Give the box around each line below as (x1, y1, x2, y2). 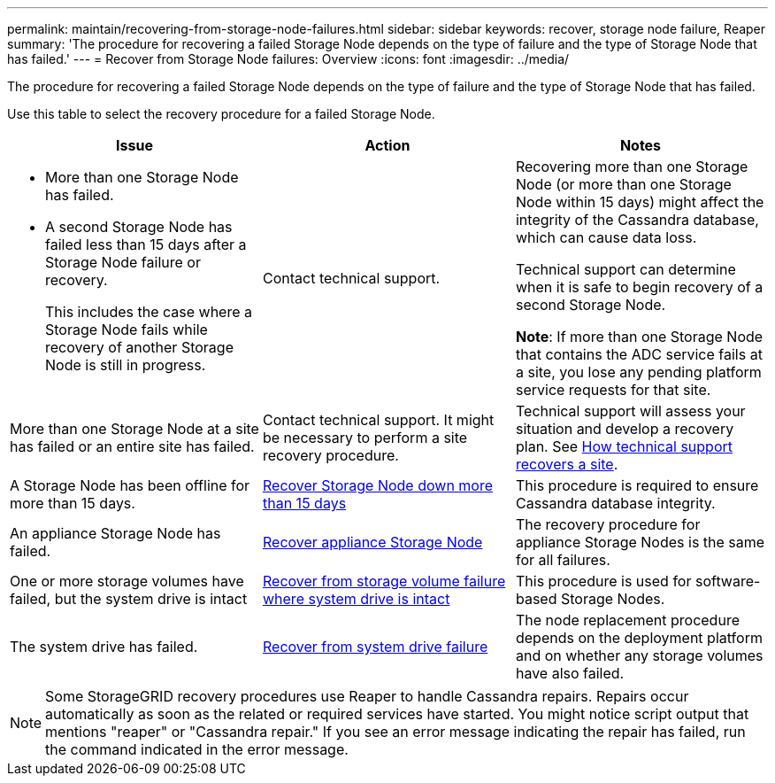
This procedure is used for (515, 572, 692, 590)
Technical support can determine (515, 260, 736, 278)
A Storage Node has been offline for (10, 477, 250, 494)
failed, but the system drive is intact (10, 590, 248, 608)
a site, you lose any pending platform (515, 363, 762, 381)
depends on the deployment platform (515, 629, 763, 647)
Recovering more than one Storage (515, 158, 748, 175)
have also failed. (515, 664, 625, 682)
